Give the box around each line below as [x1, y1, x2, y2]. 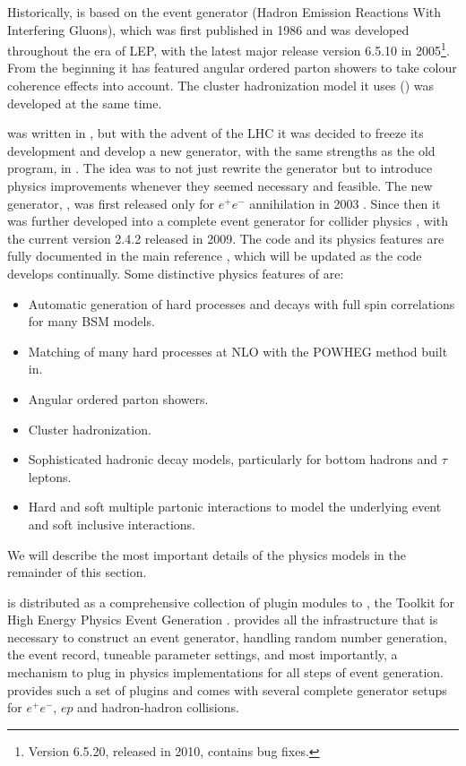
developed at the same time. [7, 93, 162, 112]
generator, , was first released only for [7, 194, 215, 212]
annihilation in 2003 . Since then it [249, 194, 441, 212]
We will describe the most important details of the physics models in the [7, 545, 407, 564]
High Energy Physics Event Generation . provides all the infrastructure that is [7, 610, 438, 629]
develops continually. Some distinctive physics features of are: [7, 263, 344, 282]
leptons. [28, 467, 72, 486]
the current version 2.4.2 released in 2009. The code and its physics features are [7, 228, 444, 247]
